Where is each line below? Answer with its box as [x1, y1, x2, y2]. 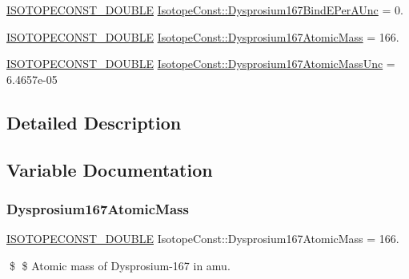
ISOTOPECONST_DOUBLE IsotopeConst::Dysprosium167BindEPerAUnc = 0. [6, 2, 403, 18]
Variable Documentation [6, 157, 213, 181]
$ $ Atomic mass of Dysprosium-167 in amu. [9, 257, 231, 273]
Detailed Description [6, 110, 182, 134]
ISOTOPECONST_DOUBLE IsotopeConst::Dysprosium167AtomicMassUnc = [6, 55, 395, 72]
